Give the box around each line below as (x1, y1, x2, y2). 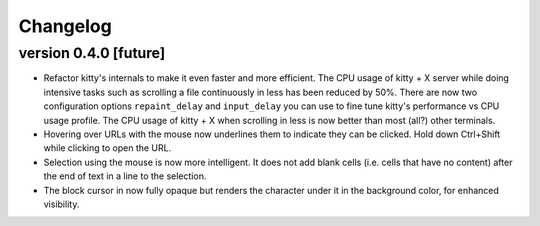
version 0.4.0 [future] (18, 44, 166, 62)
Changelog (18, 15, 112, 37)
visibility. (43, 198, 80, 210)
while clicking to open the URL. (43, 142, 172, 154)
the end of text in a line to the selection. (43, 170, 207, 182)
